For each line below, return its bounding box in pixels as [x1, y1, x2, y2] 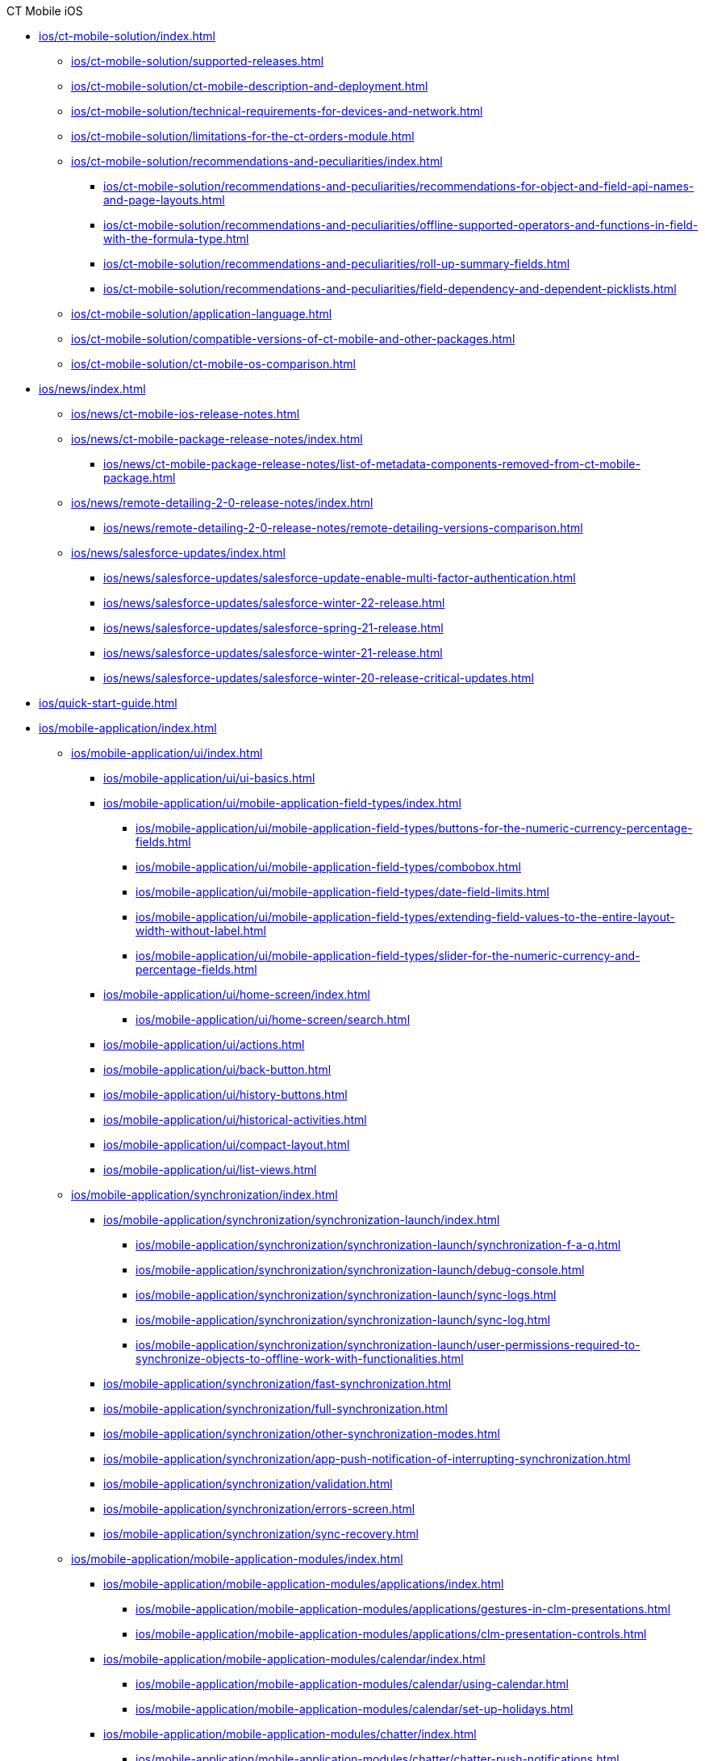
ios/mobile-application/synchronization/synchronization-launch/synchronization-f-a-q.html [136, 1238, 621, 1252]
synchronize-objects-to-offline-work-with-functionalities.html [136, 1352, 464, 1365]
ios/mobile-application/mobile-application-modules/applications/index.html [103, 1577, 504, 1591]
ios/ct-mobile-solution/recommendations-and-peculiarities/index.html [71, 154, 443, 168]
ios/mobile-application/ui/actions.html [103, 1038, 305, 1051]
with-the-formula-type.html [103, 232, 249, 245]
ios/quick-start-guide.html [39, 696, 177, 710]
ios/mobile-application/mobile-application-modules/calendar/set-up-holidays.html [136, 1702, 574, 1716]
